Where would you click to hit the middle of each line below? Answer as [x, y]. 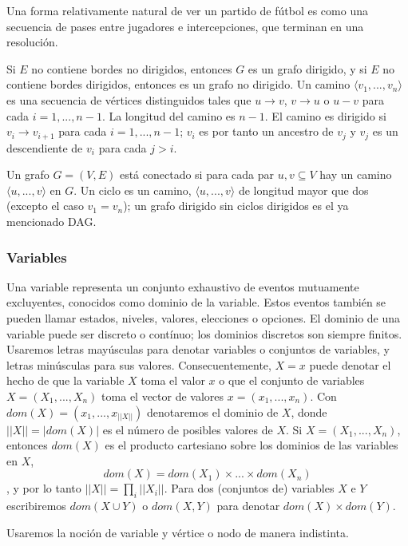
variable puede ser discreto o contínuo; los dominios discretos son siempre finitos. [204, 333]
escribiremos [36, 506]
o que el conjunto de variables [292, 380]
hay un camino [356, 174]
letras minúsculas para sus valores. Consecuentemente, [139, 364]
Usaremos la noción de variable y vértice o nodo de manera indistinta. [178, 532]
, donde [309, 411]
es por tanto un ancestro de [266, 131]
